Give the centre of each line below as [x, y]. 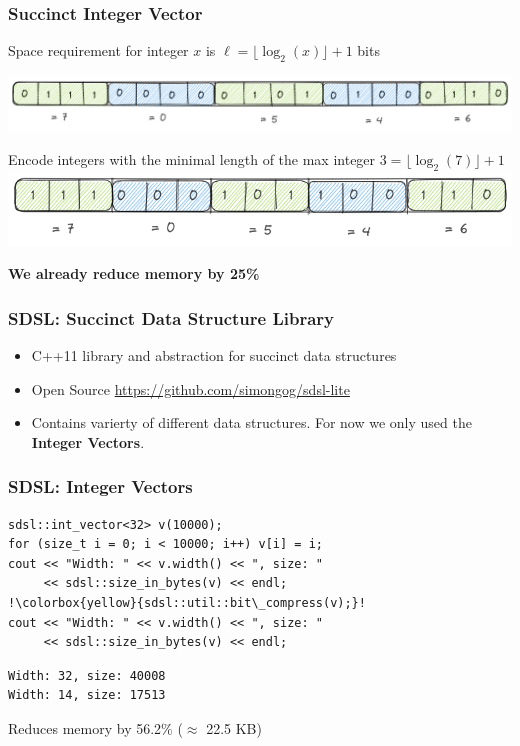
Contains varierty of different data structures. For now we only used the [251, 422]
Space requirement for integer [98, 50]
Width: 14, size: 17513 [87, 695]
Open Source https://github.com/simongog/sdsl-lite [190, 388]
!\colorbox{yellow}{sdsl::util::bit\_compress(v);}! [187, 602]
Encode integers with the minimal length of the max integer [192, 158]
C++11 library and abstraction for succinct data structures [214, 355]
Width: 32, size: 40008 [87, 675]
